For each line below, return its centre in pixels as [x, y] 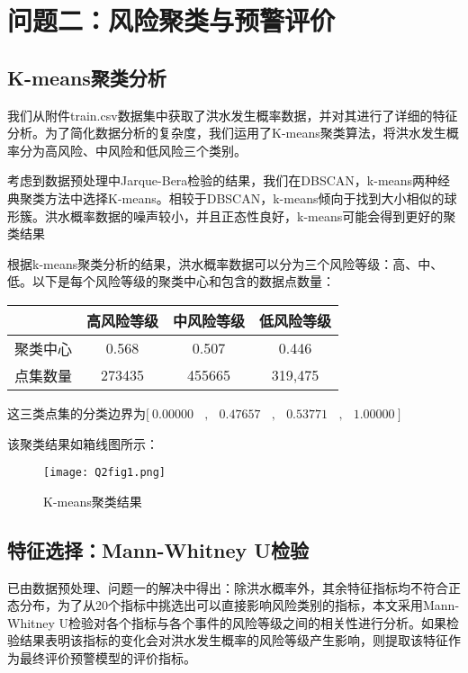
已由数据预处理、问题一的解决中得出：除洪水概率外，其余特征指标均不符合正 [234, 587]
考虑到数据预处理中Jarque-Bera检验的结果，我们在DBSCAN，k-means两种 [223, 180]
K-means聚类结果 [93, 501]
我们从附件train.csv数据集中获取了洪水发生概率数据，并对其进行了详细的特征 [233, 115]
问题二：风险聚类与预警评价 [171, 20]
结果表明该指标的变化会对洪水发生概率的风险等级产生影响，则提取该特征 [234, 640]
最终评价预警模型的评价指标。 [108, 657]
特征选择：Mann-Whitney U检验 [158, 549]
